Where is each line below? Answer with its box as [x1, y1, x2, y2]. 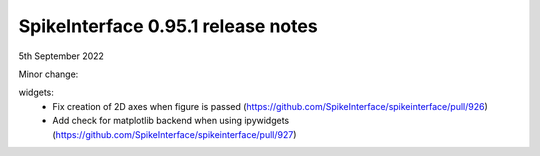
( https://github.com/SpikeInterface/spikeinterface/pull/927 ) [52, 128, 297, 140]
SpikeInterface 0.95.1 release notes [18, 15, 319, 37]
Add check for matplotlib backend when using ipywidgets [52, 115, 290, 127]
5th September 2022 [18, 50, 105, 62]
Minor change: [18, 68, 79, 80]
